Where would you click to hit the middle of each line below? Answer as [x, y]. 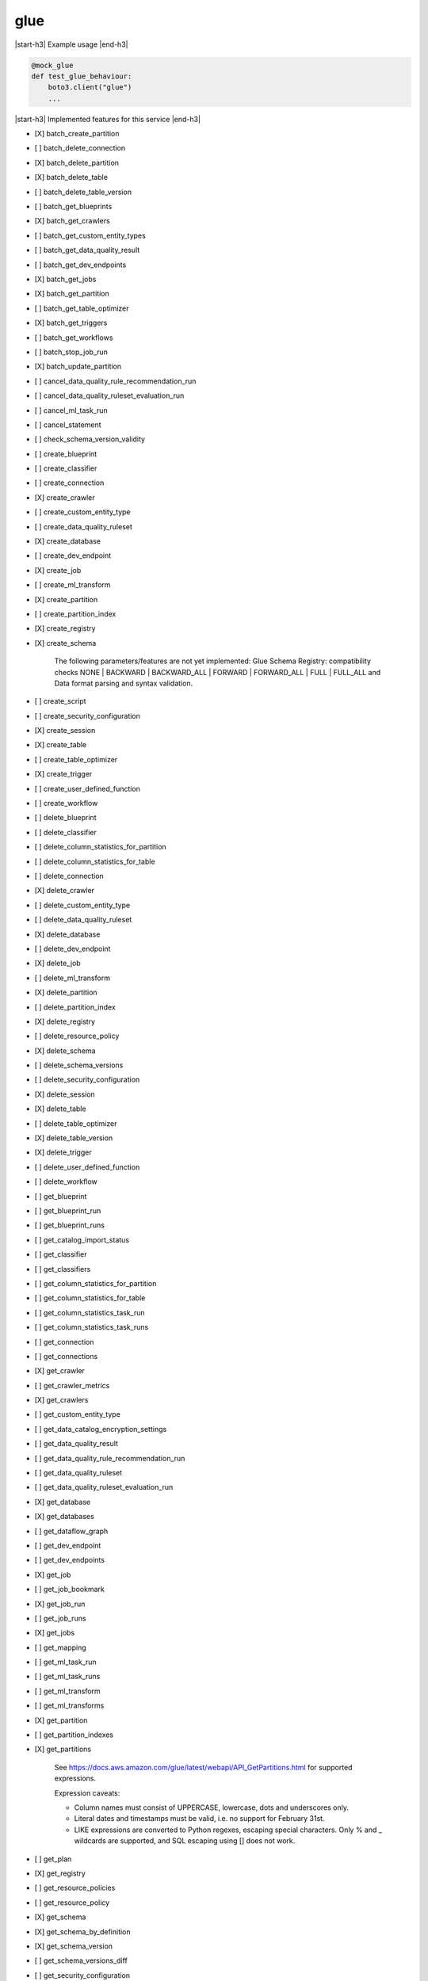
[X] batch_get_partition [72, 294]
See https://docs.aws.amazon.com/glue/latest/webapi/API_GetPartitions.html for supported [203, 1767]
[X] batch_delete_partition [76, 162]
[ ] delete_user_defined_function [87, 1167]
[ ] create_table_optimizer [76, 759]
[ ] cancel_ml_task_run [71, 410]
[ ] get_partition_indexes [74, 1735]
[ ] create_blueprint [66, 454]
